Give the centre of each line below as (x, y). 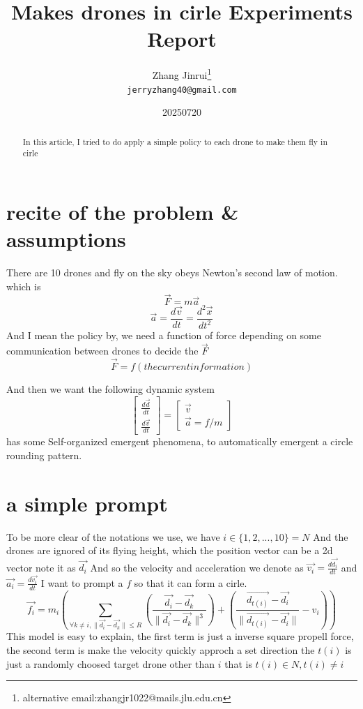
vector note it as (41, 567)
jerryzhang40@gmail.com (182, 90)
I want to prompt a (82, 582)
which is (24, 286)
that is (238, 663)
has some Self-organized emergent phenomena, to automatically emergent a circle (180, 441)
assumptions (66, 239)
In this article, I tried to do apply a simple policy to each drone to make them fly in (175, 141)
